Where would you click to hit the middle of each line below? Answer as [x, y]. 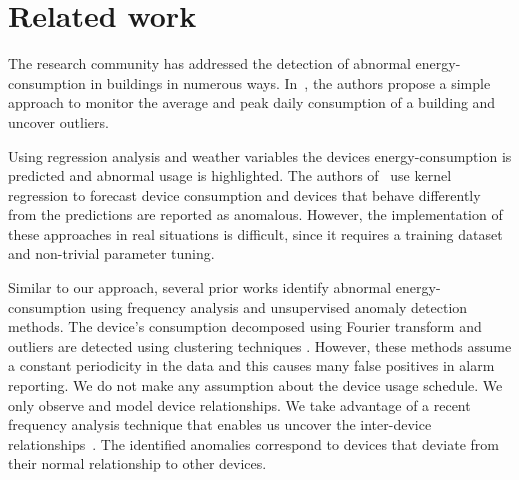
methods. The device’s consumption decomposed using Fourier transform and [245, 326]
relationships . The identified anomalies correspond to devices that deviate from [253, 443]
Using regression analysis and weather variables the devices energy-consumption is [260, 155]
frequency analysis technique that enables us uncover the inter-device [220, 424]
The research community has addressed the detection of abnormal [209, 63]
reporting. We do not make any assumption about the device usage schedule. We [255, 385]
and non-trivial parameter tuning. [111, 253]
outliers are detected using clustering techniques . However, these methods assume [260, 345]
